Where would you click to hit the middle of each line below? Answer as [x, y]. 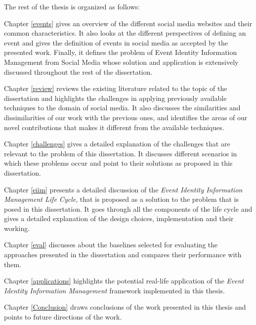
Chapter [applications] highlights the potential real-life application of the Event [124, 281]
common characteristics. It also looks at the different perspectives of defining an [125, 33]
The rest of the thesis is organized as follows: [72, 6]
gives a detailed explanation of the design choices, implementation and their [119, 218]
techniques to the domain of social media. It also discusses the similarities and [122, 108]
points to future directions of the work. [63, 317]
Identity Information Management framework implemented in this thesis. [114, 290]
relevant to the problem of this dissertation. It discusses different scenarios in [121, 153]
